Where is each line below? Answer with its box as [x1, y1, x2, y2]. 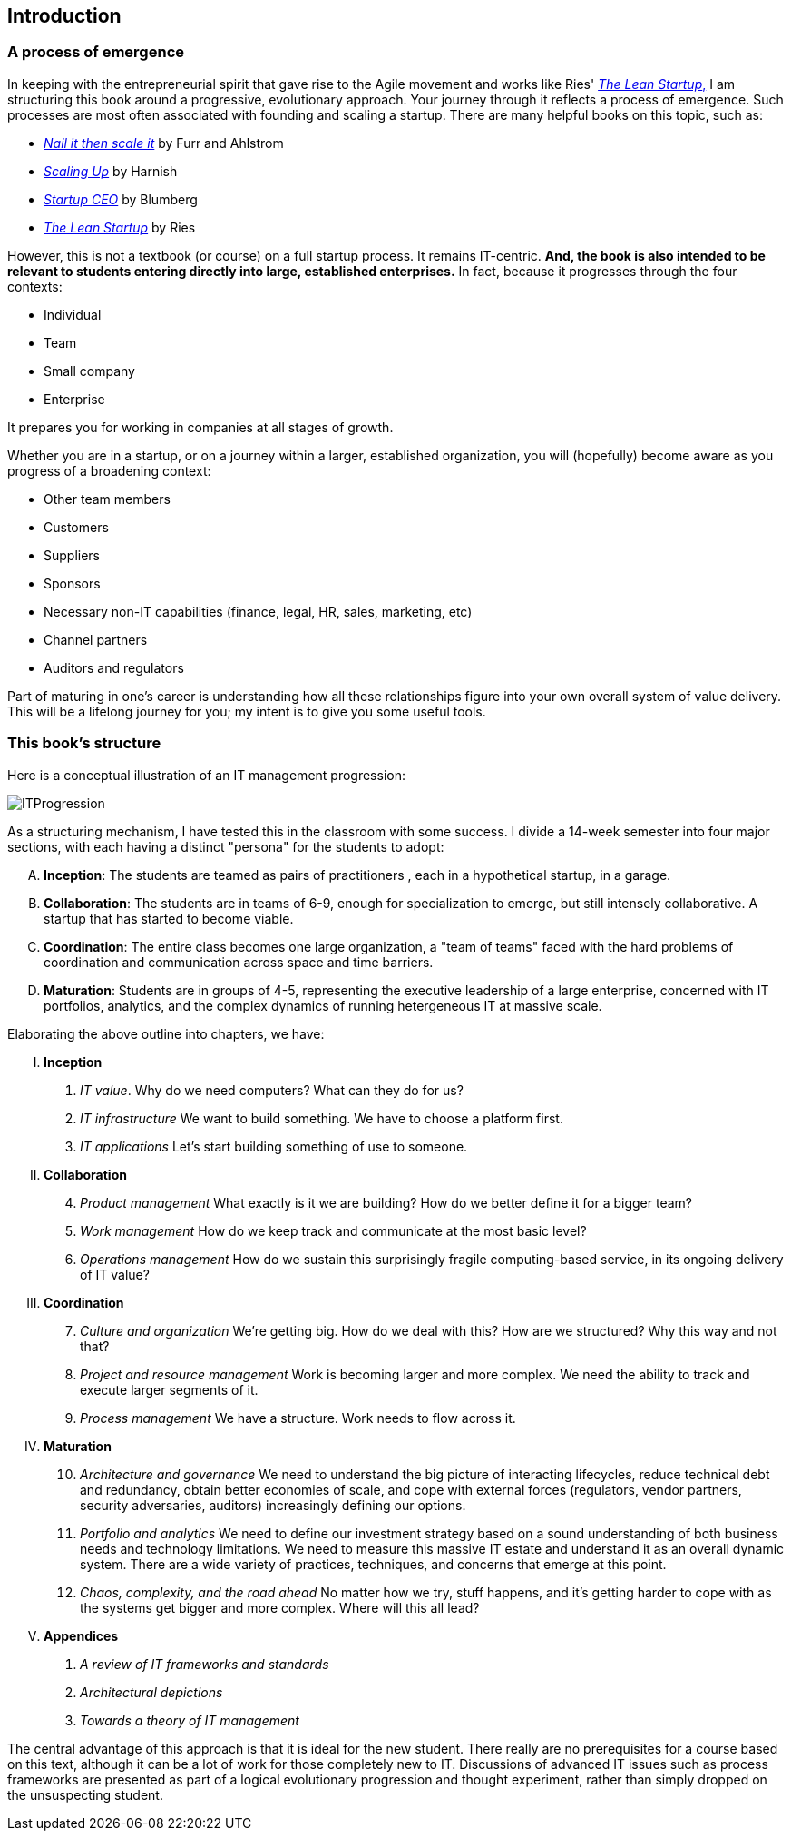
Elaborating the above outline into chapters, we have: [7, 1025, 325, 1042]
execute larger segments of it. [80, 1381, 259, 1398]
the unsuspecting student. [7, 1786, 163, 1803]
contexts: [7, 278, 63, 294]
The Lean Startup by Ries [44, 219, 196, 235]
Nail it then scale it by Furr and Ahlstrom [44, 134, 284, 151]
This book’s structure [7, 734, 161, 753]
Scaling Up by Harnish [44, 163, 178, 179]
